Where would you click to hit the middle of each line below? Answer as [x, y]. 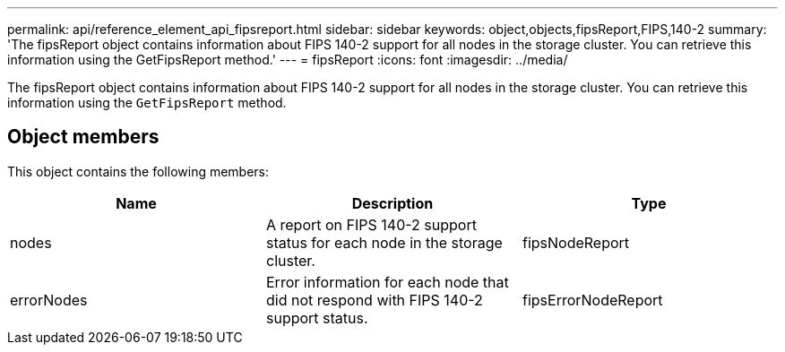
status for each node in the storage [384, 242]
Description [392, 203]
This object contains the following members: [138, 171]
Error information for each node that [387, 282]
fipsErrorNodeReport [592, 300]
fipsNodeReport [576, 242]
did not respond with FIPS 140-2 [374, 300]
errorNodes [49, 300]
